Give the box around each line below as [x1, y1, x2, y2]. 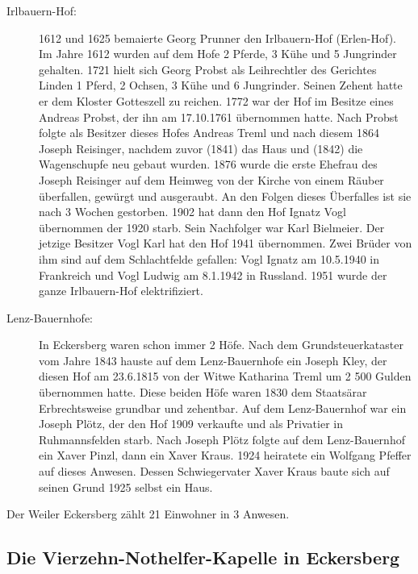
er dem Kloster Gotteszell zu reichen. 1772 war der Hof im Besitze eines [39, 92, 394, 109]
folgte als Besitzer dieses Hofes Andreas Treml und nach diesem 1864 [39, 124, 379, 141]
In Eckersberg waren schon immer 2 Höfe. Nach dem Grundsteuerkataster [39, 336, 403, 353]
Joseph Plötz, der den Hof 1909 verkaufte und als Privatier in [39, 415, 343, 432]
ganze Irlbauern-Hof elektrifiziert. [39, 282, 203, 299]
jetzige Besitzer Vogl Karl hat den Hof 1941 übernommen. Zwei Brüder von [39, 235, 412, 252]
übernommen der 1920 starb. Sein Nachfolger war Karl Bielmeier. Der [39, 218, 385, 235]
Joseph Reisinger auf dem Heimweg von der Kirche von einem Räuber [39, 171, 384, 188]
